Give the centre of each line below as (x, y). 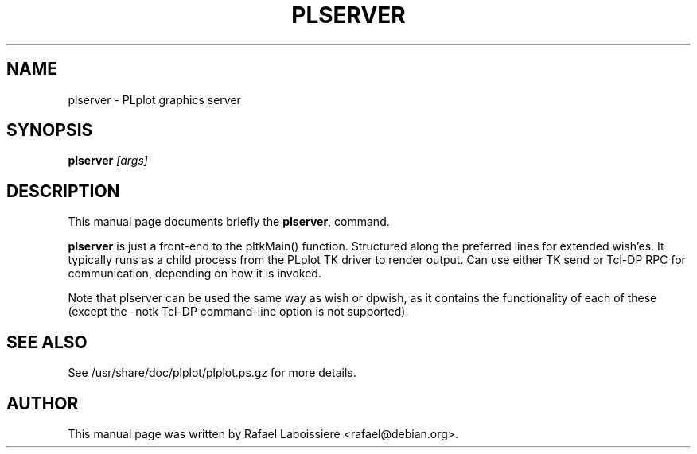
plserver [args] (108, 161)
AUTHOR (43, 403)
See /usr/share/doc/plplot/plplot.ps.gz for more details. (212, 373)
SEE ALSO (47, 342)
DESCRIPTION (63, 191)
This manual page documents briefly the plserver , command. (229, 222)
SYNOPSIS (50, 130)
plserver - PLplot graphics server (154, 99)
